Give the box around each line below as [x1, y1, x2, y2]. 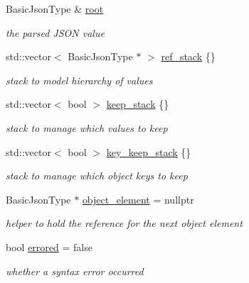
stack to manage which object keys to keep [6, 168, 188, 183]
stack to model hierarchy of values [6, 72, 153, 87]
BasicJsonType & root [6, 1, 104, 16]
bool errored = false [6, 239, 92, 254]
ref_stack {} [161, 49, 216, 64]
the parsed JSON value [6, 25, 105, 40]
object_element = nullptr [82, 192, 194, 206]
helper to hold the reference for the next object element [6, 216, 243, 231]
